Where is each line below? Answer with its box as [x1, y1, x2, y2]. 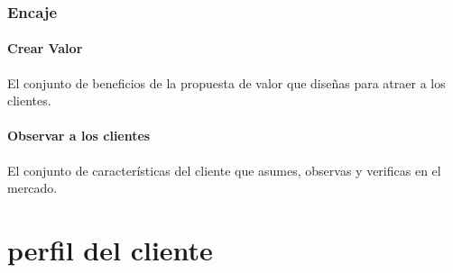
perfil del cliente [7, 232, 213, 268]
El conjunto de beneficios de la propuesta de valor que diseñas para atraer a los [7, 73, 446, 92]
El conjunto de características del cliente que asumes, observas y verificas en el [7, 160, 441, 179]
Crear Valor [7, 39, 83, 58]
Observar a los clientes [7, 126, 151, 145]
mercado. [7, 178, 58, 197]
